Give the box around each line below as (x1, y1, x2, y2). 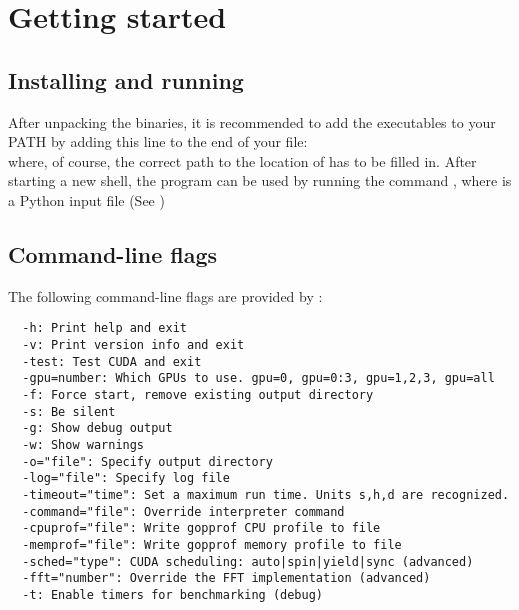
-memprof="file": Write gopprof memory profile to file (22, 537, 402, 552)
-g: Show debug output (22, 421, 173, 436)
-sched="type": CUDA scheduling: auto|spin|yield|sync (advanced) (22, 554, 474, 569)
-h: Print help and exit (22, 321, 187, 336)
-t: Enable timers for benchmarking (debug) (22, 587, 323, 602)
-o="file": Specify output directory (22, 454, 273, 469)
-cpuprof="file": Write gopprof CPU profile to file (22, 521, 381, 536)
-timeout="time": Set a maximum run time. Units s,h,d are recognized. (22, 487, 510, 502)
